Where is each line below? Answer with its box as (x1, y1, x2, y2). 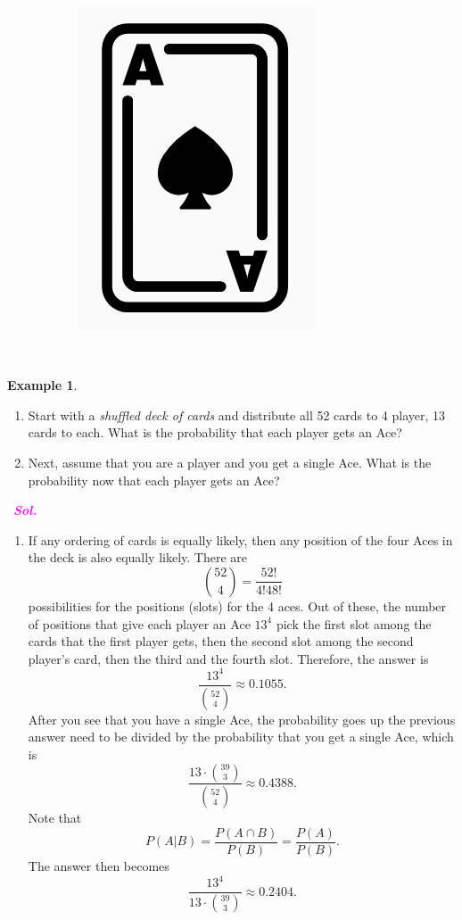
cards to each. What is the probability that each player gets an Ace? (28, 423, 402, 442)
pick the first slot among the (276, 614, 432, 633)
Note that (28, 808, 82, 827)
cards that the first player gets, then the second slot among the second (28, 632, 414, 651)
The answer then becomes (28, 857, 169, 875)
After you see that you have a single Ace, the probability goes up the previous (28, 709, 456, 728)
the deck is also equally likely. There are (28, 548, 248, 567)
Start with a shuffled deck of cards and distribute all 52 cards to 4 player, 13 (28, 405, 446, 424)
